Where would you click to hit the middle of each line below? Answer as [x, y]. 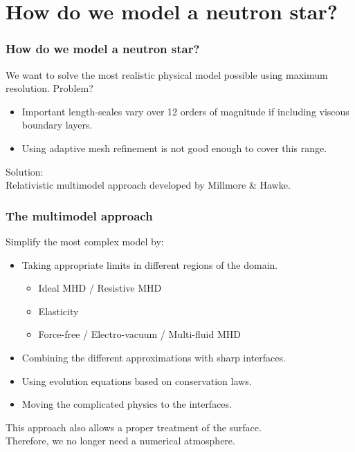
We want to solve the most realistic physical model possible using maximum [167, 74]
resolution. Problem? [49, 88]
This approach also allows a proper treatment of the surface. [134, 427]
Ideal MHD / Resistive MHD [100, 288]
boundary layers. [57, 125]
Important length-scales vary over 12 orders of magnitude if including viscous [185, 111]
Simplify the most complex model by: [85, 241]
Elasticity [58, 311]
